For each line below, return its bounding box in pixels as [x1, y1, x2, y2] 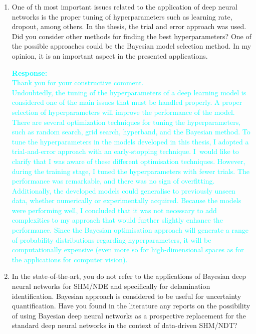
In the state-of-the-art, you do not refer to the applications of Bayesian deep [12, 271, 246, 281]
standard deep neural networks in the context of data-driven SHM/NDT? [12, 320, 237, 330]
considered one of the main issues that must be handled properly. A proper [12, 97, 242, 107]
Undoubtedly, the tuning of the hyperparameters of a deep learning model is [12, 87, 246, 97]
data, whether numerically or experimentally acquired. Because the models [12, 195, 241, 206]
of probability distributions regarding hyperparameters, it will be [12, 234, 211, 245]
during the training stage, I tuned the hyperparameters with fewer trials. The [12, 165, 249, 176]
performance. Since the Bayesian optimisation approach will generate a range [12, 225, 249, 235]
